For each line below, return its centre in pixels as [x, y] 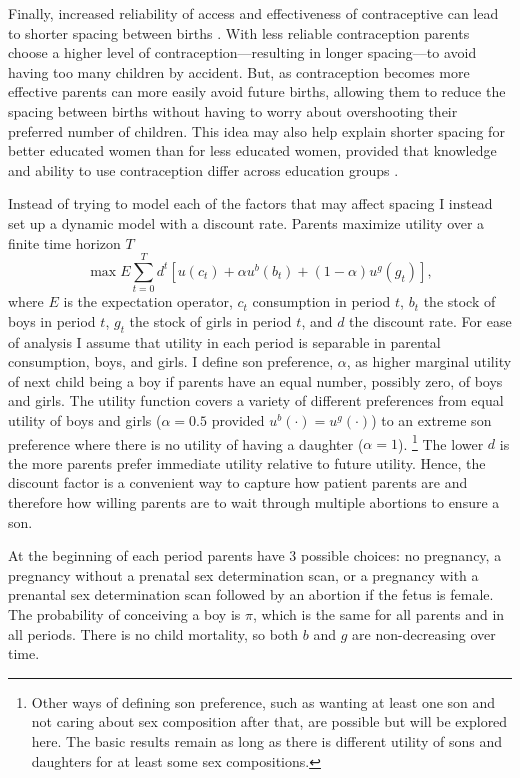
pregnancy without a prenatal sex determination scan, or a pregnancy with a [243, 574]
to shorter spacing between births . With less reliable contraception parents [239, 32]
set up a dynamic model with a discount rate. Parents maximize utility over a [246, 222]
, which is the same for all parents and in [378, 614]
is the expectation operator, [148, 301]
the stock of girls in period [210, 320]
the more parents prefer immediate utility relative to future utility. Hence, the [247, 462]
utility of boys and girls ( [85, 420]
